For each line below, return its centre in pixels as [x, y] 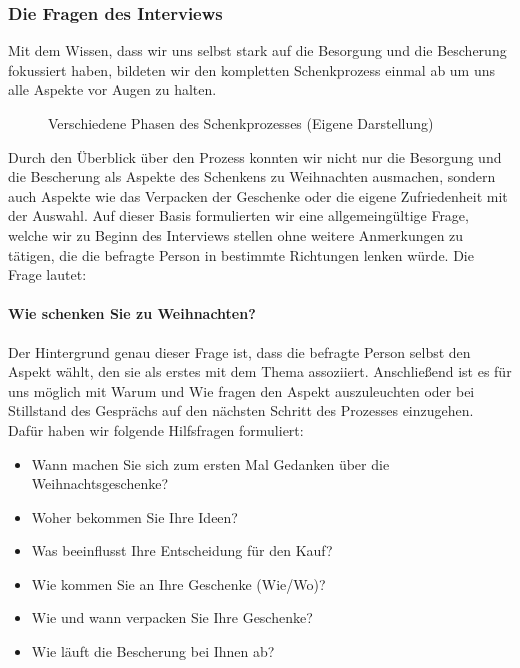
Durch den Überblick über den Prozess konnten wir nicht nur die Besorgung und [255, 156]
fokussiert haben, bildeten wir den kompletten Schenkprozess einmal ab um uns [252, 69]
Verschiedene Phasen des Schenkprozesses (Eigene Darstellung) [241, 123]
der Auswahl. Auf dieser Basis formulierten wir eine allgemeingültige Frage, [238, 215]
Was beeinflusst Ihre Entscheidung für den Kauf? [182, 550]
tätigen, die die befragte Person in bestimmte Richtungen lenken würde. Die [241, 254]
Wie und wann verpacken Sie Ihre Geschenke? [172, 617]
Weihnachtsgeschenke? [100, 483]
